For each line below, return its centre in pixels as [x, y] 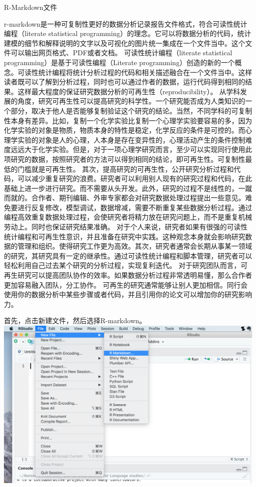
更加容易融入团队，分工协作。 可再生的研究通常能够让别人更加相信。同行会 [126, 284]
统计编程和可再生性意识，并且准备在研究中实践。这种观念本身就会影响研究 [125, 236]
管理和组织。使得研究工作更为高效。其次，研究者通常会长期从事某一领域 [135, 246]
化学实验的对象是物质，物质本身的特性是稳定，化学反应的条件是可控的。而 [125, 130]
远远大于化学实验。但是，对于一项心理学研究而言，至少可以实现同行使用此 [131, 149]
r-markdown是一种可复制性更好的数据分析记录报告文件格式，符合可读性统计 [126, 23]
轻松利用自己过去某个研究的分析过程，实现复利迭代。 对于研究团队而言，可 [126, 265]
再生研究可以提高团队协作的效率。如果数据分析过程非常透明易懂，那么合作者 [128, 275]
